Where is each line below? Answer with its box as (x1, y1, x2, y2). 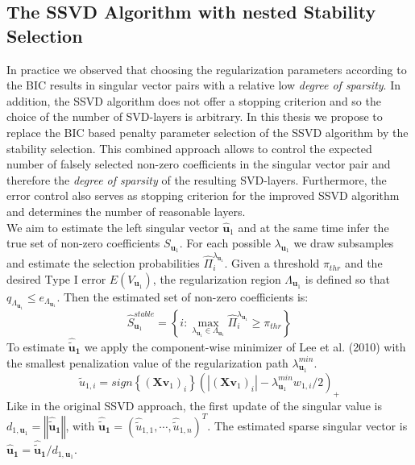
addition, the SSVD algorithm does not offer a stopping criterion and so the (6, 92, 381, 109)
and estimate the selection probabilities (6, 255, 200, 272)
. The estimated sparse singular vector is (207, 417, 408, 434)
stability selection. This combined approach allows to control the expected (6, 139, 372, 156)
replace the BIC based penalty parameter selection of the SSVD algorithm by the (6, 123, 409, 140)
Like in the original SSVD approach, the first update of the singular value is (6, 396, 382, 413)
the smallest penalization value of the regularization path (6, 354, 288, 371)
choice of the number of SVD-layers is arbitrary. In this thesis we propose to (6, 108, 383, 125)
